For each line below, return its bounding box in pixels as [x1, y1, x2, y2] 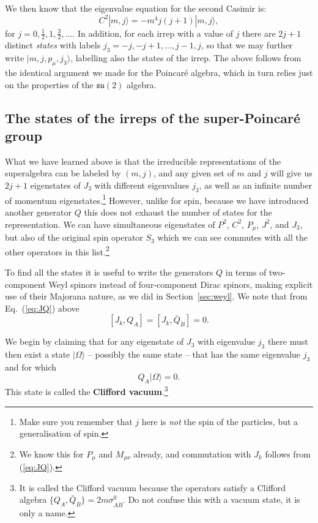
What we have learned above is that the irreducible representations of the [5, 154, 281, 167]
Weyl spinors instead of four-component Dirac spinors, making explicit [48, 277, 313, 290]
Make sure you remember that [19, 415, 133, 427]
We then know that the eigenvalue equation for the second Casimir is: [5, 2, 267, 14]
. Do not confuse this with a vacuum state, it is [123, 493, 300, 506]
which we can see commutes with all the [157, 231, 308, 244]
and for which [5, 360, 57, 373]
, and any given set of [153, 167, 234, 179]
